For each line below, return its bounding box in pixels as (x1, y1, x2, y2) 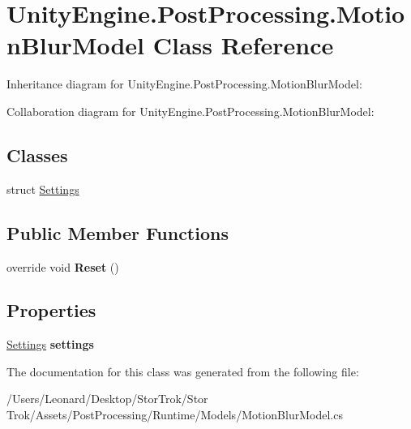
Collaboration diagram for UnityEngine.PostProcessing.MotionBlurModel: (6, 102, 375, 119)
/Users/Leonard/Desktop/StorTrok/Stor (6, 390, 208, 407)
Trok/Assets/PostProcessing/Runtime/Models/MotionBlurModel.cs (6, 406, 343, 423)
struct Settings (6, 180, 79, 197)
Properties (6, 298, 96, 323)
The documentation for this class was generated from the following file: (6, 363, 359, 380)
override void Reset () (6, 258, 119, 275)
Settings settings (6, 336, 94, 353)
